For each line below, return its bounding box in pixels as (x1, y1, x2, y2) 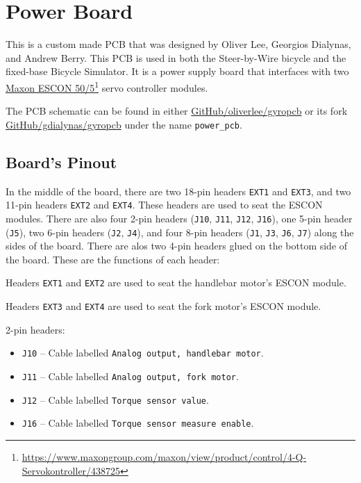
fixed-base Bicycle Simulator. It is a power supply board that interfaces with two (6, 64, 349, 79)
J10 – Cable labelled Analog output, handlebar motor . (22, 345, 264, 360)
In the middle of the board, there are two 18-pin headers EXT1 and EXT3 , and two (6, 183, 351, 198)
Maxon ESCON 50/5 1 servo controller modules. (6, 78, 208, 95)
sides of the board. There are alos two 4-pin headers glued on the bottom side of (6, 238, 348, 253)
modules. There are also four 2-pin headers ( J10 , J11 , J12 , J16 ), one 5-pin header (6, 211, 353, 225)
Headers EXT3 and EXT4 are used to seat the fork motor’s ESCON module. (6, 299, 321, 313)
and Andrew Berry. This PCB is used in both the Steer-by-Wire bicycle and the (6, 50, 346, 65)
